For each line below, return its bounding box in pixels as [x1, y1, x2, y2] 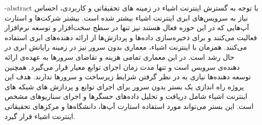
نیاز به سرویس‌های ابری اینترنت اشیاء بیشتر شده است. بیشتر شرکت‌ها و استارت [5, 12, 248, 23]
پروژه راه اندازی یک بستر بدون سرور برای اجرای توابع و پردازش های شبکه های [5, 81, 244, 91]
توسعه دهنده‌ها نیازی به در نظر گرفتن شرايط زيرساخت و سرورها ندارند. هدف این [5, 71, 251, 82]
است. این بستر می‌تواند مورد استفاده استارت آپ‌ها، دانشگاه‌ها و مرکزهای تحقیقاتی [5, 100, 254, 111]
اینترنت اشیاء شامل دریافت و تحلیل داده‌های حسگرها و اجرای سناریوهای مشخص [5, 91, 247, 101]
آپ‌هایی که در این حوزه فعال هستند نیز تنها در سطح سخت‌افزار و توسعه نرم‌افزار [5, 22, 249, 33]
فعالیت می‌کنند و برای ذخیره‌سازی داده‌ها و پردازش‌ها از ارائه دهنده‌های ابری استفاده [5, 32, 257, 42]
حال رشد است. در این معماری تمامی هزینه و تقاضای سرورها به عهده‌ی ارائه [5, 51, 235, 62]
